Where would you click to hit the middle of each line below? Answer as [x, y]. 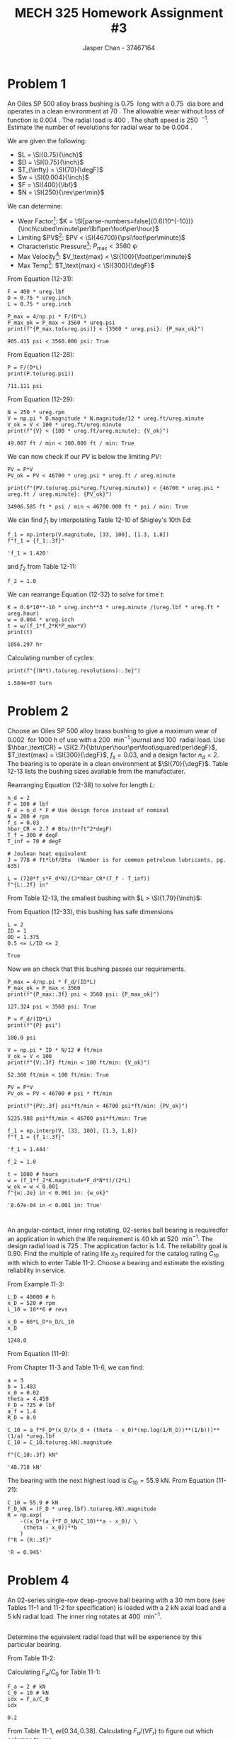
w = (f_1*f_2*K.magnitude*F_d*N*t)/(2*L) [69, 1181]
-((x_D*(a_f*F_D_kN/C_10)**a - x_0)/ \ [79, 1521]
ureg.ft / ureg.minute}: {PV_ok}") [60, 494]
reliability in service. [36, 1270]
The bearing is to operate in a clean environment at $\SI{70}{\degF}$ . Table [118, 764]
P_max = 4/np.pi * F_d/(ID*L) [52, 982]
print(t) [20, 633]
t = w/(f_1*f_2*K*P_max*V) [47, 626]
